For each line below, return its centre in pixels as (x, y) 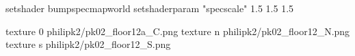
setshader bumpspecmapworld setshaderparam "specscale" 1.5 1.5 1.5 (150, 8)
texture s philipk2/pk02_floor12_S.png (88, 44)
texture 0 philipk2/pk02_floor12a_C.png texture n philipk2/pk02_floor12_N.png (178, 31)
